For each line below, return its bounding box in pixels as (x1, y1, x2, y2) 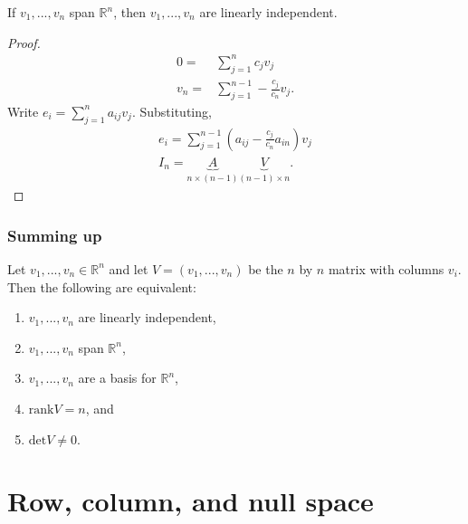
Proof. (7, 33, 41, 52)
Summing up (7, 224, 102, 246)
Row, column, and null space (7, 482, 374, 519)
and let (109, 259, 148, 278)
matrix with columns (328, 259, 444, 278)
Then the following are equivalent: (7, 277, 196, 296)
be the (248, 259, 283, 278)
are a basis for (78, 368, 157, 387)
